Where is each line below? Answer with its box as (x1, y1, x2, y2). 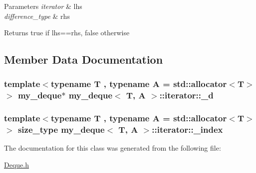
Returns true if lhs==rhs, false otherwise (4, 27, 130, 38)
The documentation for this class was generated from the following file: (4, 143, 221, 153)
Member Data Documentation (4, 52, 163, 67)
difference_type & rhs (4, 10, 70, 21)
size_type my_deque (17, 123, 105, 136)
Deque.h (4, 160, 29, 170)
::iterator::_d (159, 89, 214, 101)
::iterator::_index (152, 123, 223, 136)
